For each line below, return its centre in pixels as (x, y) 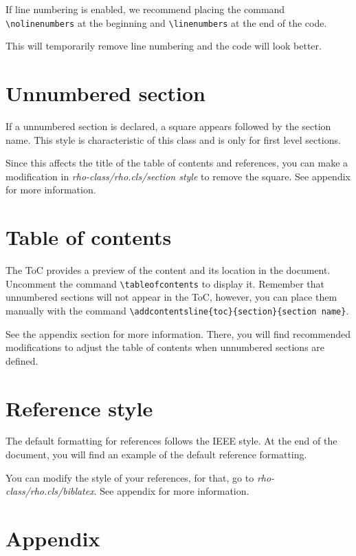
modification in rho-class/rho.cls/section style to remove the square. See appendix (178, 176)
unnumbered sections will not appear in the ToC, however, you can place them (171, 297)
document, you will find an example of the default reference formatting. (156, 455)
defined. (22, 360)
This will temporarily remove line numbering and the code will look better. (164, 46)
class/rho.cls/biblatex (50, 491)
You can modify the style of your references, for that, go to (130, 477)
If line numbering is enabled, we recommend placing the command (145, 9)
